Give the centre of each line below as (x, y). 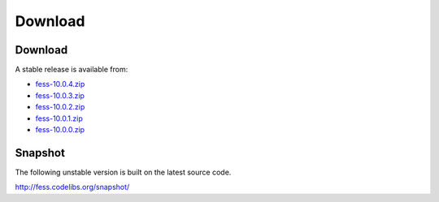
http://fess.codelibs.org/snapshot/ (72, 187)
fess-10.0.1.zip (59, 118)
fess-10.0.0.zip (60, 130)
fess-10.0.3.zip (60, 95)
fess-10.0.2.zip (60, 107)
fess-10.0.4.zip (60, 84)
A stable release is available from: (72, 70)
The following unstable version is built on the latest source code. (123, 172)
